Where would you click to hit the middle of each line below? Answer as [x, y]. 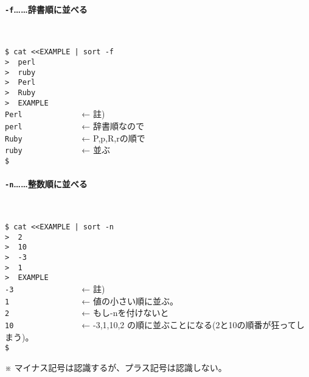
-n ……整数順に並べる [46, 184]
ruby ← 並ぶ [58, 150]
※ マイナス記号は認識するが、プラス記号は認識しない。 [116, 367]
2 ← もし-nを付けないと [87, 313]
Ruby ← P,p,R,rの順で [75, 138]
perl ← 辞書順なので [75, 126]
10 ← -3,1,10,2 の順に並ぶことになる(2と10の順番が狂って [151, 325]
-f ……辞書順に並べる [46, 9]
